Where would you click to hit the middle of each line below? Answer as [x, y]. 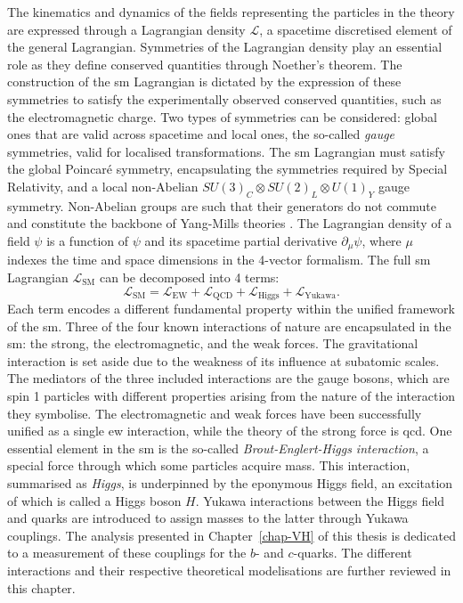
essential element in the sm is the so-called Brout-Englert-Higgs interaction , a [218, 448]
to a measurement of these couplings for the [127, 553]
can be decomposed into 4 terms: [190, 277]
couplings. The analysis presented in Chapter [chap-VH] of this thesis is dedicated [231, 535]
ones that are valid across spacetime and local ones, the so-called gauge [201, 134]
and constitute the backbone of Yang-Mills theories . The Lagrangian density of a [230, 223]
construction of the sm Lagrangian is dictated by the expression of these [204, 81]
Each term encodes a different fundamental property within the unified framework [231, 309]
